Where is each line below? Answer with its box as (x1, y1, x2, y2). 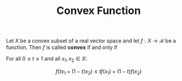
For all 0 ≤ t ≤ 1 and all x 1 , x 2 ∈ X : (6, 55, 87, 64)
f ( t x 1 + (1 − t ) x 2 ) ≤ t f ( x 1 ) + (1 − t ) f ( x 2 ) (55, 68, 142, 76)
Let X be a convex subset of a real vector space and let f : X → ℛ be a (6, 37, 176, 44)
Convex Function (56, 4, 141, 17)
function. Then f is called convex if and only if (6, 44, 117, 51)
